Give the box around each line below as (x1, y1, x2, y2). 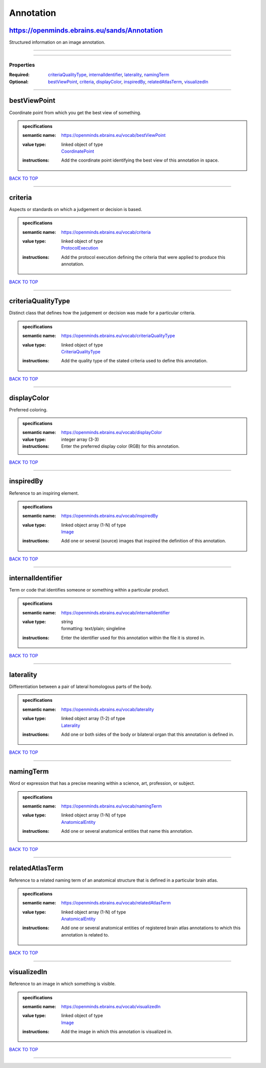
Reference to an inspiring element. (9, 490, 79, 496)
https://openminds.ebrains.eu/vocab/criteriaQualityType (61, 333, 175, 339)
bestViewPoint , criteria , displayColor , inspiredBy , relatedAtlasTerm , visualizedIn (48, 79, 209, 85)
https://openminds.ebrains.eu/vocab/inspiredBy (61, 513, 159, 519)
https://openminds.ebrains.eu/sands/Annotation (9, 26, 163, 35)
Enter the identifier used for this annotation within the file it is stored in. (61, 635, 205, 641)
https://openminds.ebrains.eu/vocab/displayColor (61, 429, 162, 435)
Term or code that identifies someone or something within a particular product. (9, 587, 169, 593)
